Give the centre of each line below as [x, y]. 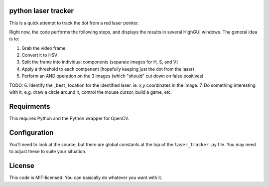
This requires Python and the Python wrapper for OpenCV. [69, 118]
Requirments [30, 106]
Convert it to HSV [40, 55]
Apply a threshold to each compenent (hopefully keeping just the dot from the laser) [108, 69]
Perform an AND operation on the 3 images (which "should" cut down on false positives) [113, 76]
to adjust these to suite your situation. [48, 152]
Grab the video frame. [44, 48]
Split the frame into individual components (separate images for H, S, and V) [100, 62]
